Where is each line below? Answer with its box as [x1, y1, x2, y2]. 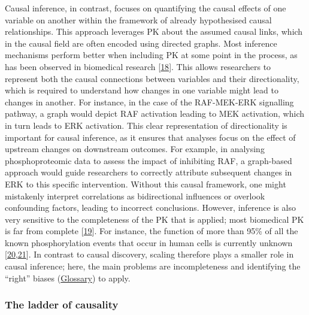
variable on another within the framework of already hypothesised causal [5, 13, 272, 26]
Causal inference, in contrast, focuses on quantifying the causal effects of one [5, 2, 286, 14]
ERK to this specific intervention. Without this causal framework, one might [5, 177, 286, 190]
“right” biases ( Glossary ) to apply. [5, 271, 131, 284]
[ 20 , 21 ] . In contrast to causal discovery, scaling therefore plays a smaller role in [5, 248, 294, 261]
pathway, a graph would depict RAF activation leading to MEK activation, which [5, 107, 304, 120]
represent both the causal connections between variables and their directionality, [5, 72, 299, 84]
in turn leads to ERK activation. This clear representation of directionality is [5, 119, 287, 131]
